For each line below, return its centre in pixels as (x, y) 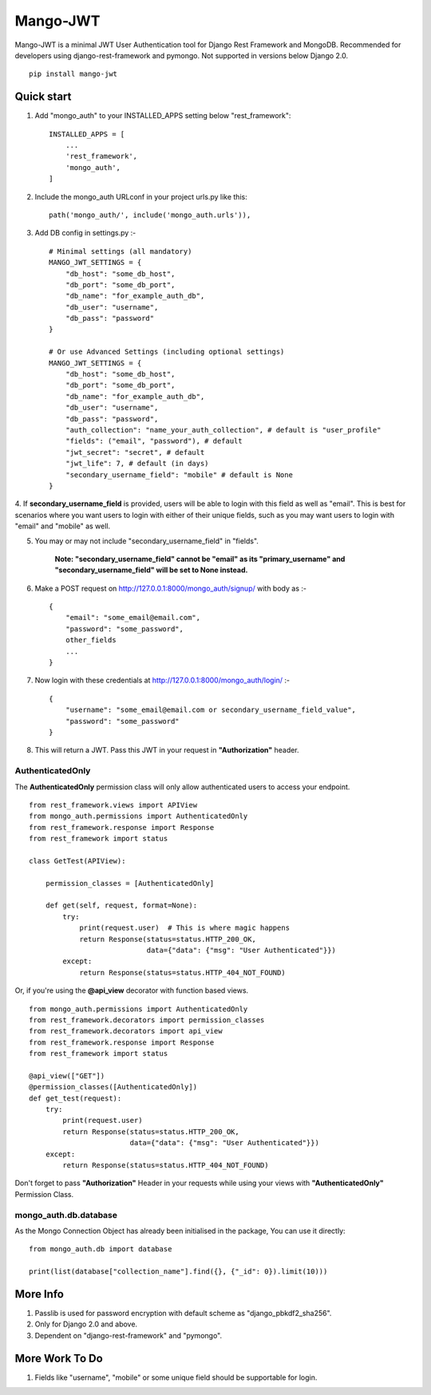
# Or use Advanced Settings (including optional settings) (167, 352)
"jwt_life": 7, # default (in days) (137, 464)
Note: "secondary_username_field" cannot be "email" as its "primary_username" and (200, 559)
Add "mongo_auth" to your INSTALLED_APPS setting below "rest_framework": (163, 116)
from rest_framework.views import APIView (113, 805)
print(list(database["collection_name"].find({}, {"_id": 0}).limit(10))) (178, 1272)
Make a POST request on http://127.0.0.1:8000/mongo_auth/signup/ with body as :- (171, 588)
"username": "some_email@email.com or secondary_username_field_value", (211, 710)
